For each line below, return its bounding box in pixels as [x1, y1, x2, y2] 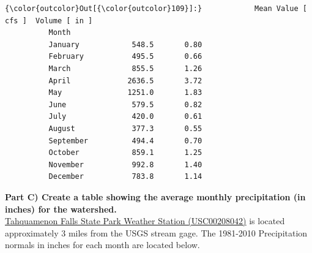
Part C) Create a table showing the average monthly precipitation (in [5, 190, 306, 203]
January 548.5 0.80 [48, 40, 202, 49]
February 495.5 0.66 [48, 52, 202, 61]
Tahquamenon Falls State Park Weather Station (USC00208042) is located [5, 214, 285, 227]
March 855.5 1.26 [48, 64, 202, 73]
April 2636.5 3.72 [48, 76, 202, 85]
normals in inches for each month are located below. [5, 238, 200, 251]
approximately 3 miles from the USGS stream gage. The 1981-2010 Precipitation [5, 226, 308, 239]
